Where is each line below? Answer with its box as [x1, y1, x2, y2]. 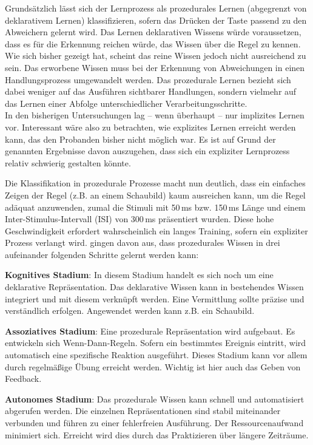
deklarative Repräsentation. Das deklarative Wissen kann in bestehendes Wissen [5, 280, 304, 293]
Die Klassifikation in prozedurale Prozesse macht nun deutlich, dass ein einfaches [5, 177, 306, 189]
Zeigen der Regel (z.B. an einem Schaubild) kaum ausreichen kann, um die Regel [5, 188, 306, 201]
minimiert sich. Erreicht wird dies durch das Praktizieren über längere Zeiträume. [5, 428, 309, 441]
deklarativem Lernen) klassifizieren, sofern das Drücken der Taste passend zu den [5, 13, 307, 26]
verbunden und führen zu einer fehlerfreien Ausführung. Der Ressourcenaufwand [5, 416, 304, 429]
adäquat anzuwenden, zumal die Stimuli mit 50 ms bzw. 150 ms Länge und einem [5, 200, 306, 213]
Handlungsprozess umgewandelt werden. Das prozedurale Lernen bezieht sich [5, 73, 291, 86]
